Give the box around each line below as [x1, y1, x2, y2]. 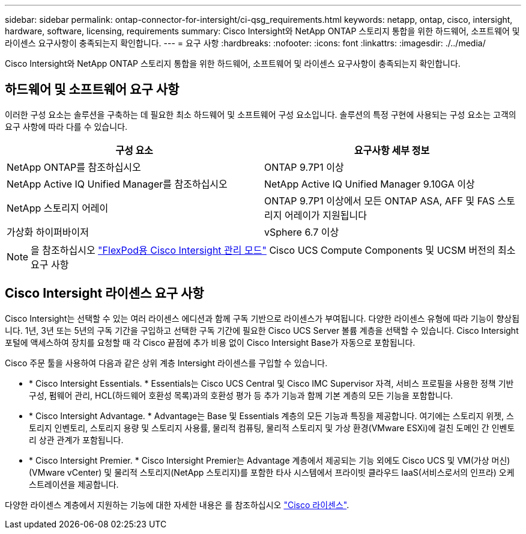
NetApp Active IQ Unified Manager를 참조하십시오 [7, 177, 228, 190]
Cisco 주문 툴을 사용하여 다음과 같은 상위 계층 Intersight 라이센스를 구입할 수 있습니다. [5, 357, 328, 368]
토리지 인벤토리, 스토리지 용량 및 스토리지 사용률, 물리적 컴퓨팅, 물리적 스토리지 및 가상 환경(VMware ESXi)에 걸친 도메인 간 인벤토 [29, 422, 515, 433]
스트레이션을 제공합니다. [29, 479, 119, 489]
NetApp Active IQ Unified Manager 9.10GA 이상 [264, 177, 475, 190]
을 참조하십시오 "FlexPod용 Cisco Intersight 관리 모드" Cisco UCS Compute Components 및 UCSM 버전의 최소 [31, 244, 516, 256]
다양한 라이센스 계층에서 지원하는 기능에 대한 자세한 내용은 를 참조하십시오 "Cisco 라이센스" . [5, 499, 349, 510]
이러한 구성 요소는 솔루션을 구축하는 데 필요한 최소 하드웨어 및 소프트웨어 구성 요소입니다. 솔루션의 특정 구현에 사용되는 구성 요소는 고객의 [5, 109, 516, 120]
